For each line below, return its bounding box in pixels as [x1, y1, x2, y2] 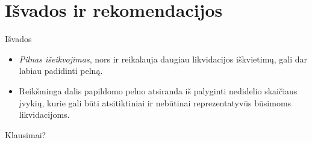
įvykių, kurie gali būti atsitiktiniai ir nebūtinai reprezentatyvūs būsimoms [19, 96, 292, 109]
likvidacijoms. [19, 108, 70, 121]
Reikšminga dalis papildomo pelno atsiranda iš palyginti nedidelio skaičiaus [19, 84, 298, 97]
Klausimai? [5, 128, 46, 141]
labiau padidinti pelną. [19, 64, 103, 77]
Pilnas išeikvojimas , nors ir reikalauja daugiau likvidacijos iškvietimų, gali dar [19, 52, 307, 65]
